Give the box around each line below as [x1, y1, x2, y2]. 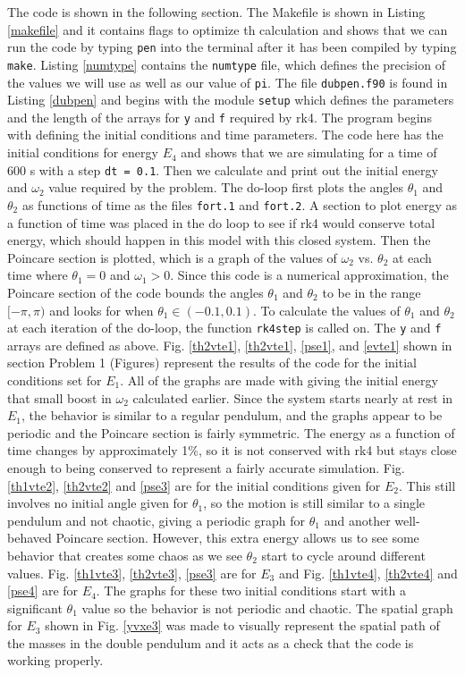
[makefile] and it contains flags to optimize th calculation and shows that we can [7, 20, 448, 38]
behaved [7, 528, 52, 547]
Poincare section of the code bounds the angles [7, 283, 264, 301]
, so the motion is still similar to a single [203, 494, 426, 512]
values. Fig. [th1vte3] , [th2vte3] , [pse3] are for [7, 563, 257, 582]
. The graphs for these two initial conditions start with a [96, 581, 406, 600]
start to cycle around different [261, 545, 426, 564]
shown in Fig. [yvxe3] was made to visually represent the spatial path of [45, 616, 440, 635]
